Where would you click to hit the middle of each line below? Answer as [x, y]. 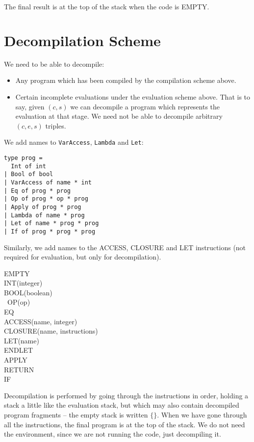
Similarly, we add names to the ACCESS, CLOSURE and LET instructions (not [125, 247]
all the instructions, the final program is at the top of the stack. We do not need [125, 424]
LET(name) [22, 340]
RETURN [19, 369]
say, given [30, 106]
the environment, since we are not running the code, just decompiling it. [113, 434]
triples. [56, 125]
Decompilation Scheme [82, 40]
